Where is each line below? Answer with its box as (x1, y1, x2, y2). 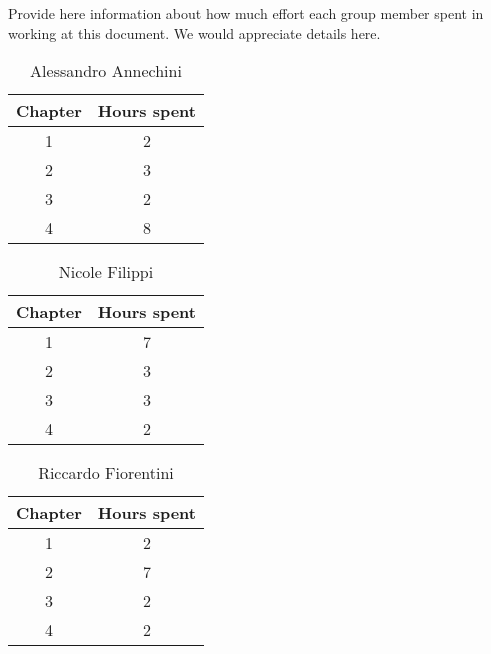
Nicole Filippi (58, 260, 154, 284)
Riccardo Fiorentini (38, 461, 174, 485)
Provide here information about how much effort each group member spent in (8, 3, 484, 23)
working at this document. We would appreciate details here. (8, 22, 381, 43)
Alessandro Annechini (30, 59, 182, 83)
